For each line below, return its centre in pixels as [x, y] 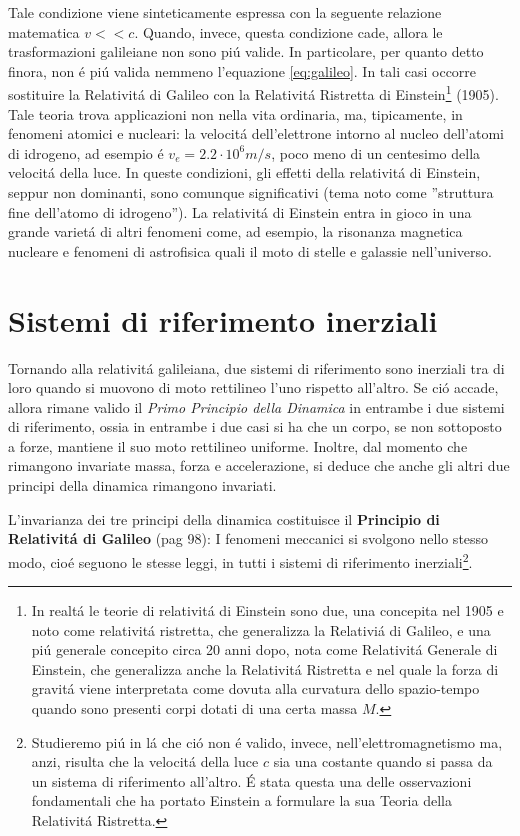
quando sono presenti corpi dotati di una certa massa [194, 708]
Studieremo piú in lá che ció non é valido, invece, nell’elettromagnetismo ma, [267, 741]
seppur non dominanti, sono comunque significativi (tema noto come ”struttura [251, 192]
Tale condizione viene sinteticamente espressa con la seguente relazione [225, 12]
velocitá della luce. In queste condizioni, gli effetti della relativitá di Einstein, [244, 172]
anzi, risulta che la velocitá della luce [145, 761]
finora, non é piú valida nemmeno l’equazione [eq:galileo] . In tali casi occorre [242, 70]
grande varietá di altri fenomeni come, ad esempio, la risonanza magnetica [235, 231]
